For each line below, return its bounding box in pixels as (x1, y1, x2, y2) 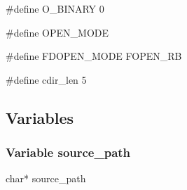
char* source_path (6, 171, 86, 186)
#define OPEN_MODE (6, 25, 109, 39)
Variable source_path (6, 144, 131, 161)
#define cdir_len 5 (6, 72, 87, 87)
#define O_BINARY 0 (6, 1, 104, 15)
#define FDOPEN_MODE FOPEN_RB (6, 49, 182, 63)
